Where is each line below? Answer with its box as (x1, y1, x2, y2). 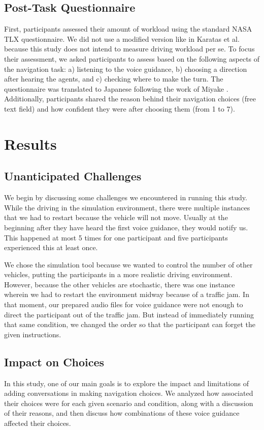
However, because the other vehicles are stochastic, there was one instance (4, 279, 235, 289)
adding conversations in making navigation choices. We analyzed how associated (4, 388, 253, 398)
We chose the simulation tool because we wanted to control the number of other (4, 259, 253, 270)
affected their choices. (4, 418, 71, 428)
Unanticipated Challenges (4, 168, 142, 184)
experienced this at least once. (4, 242, 98, 253)
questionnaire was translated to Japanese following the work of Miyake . (4, 83, 228, 94)
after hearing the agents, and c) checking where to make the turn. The (4, 73, 223, 84)
